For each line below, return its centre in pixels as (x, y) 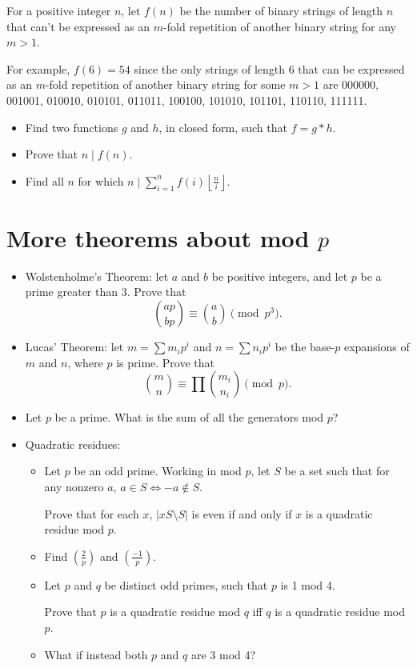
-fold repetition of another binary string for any (280, 26)
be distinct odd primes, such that (186, 584)
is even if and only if (242, 513)
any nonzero (74, 487)
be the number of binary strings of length (281, 10)
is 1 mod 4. (308, 584)
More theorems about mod (158, 237)
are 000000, (351, 84)
